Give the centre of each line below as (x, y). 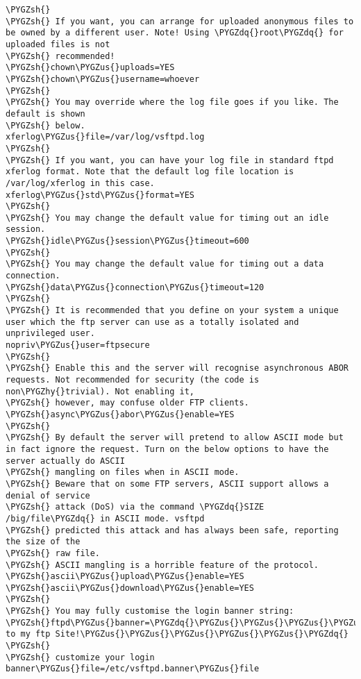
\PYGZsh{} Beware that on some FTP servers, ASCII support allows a (167, 484)
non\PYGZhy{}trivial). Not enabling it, (100, 391)
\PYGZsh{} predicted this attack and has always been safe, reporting (172, 530)
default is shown (45, 114)
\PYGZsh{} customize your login (80, 657)
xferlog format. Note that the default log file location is (150, 172)
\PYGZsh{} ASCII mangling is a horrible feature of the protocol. (162, 565)
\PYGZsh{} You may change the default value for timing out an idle (167, 218)
